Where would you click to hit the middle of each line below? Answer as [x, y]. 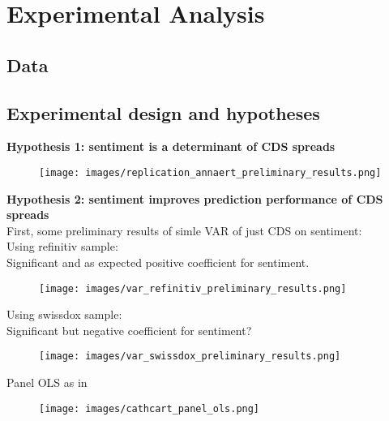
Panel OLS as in [47, 382]
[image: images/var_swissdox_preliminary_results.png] [190, 357]
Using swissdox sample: [64, 314]
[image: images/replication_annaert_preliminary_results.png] [210, 172]
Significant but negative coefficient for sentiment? [129, 330]
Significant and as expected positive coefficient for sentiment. [158, 262]
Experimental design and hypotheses [163, 112]
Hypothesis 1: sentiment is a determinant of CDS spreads [171, 146]
